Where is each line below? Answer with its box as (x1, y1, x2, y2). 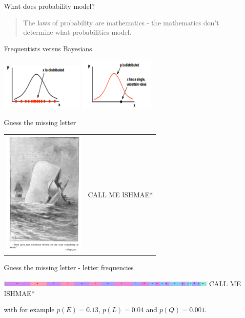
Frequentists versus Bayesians (4, 43, 92, 53)
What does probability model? (4, 1, 95, 11)
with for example (4, 304, 55, 315)
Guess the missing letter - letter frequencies (4, 262, 134, 272)
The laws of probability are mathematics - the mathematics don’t (23, 17, 219, 27)
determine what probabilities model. (23, 27, 132, 37)
